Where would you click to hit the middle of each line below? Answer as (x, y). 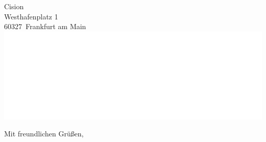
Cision (14, 6)
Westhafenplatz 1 (31, 16)
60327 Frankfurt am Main (45, 26)
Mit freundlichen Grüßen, (44, 134)
